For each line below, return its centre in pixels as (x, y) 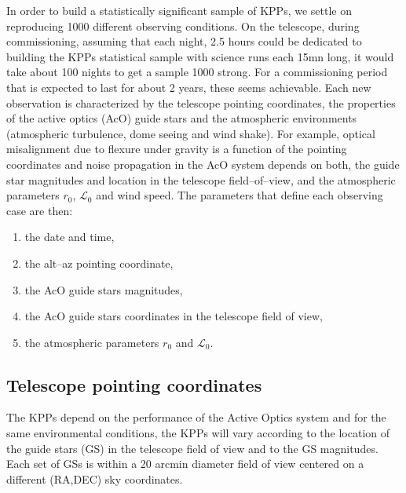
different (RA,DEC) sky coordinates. (95, 478)
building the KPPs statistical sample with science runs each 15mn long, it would (200, 56)
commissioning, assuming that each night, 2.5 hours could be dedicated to (184, 41)
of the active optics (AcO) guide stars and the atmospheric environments (182, 118)
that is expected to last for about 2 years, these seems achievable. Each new (189, 87)
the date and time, (69, 237)
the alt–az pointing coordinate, (99, 263)
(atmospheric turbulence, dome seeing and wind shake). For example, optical (191, 133)
